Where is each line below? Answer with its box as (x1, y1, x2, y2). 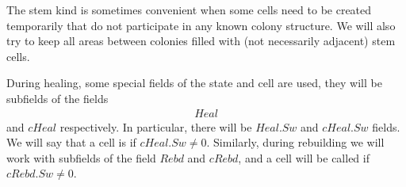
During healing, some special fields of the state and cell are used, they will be (6, 74, 382, 91)
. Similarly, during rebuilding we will (206, 134, 385, 151)
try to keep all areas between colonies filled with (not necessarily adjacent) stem (6, 32, 396, 49)
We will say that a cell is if (6, 134, 136, 151)
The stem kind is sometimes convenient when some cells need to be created (6, 2, 372, 17)
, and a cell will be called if (238, 149, 370, 166)
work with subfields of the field (6, 149, 156, 166)
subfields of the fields (6, 90, 109, 106)
